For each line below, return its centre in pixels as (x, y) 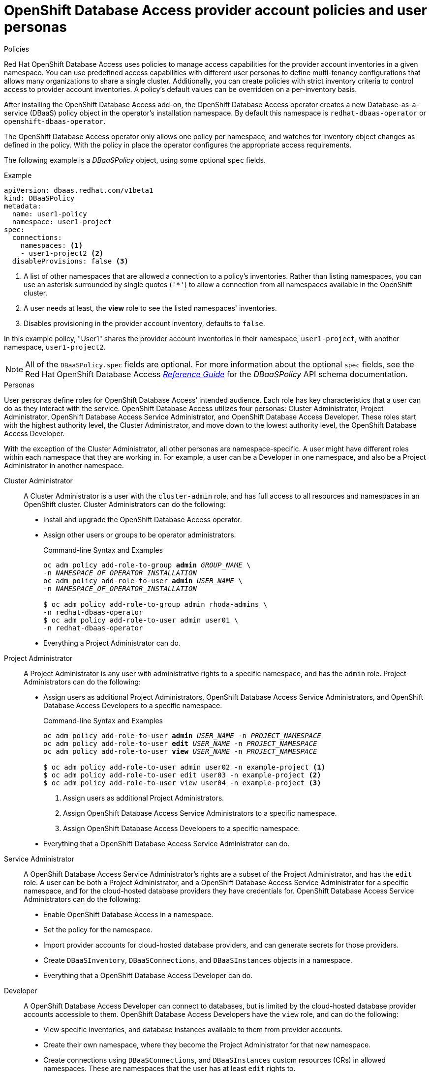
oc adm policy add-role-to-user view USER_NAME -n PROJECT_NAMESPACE (180, 751)
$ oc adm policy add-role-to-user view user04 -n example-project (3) (182, 783)
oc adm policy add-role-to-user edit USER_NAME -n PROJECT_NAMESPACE (180, 743)
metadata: (23, 206)
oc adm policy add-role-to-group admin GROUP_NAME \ (147, 565)
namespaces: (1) (52, 245)
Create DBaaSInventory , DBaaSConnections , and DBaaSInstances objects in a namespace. (198, 960)
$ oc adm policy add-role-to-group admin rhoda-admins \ (155, 604)
